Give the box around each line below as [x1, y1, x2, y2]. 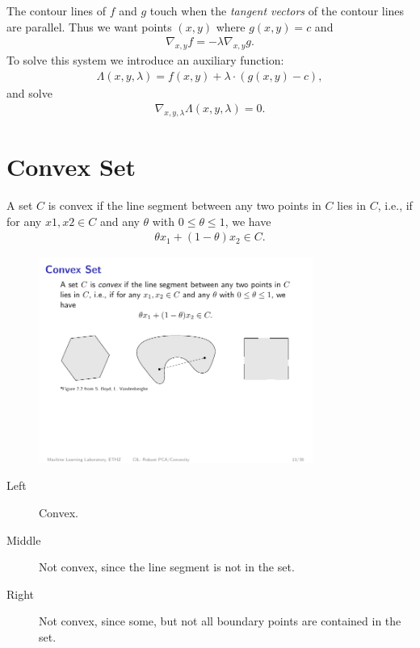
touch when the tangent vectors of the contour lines [149, 2, 405, 19]
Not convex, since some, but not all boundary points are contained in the [39, 612, 401, 629]
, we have [225, 212, 271, 229]
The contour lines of [6, 2, 107, 19]
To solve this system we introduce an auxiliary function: [6, 52, 284, 69]
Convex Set [6, 150, 136, 183]
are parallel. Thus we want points [6, 18, 172, 35]
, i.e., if [377, 197, 413, 214]
